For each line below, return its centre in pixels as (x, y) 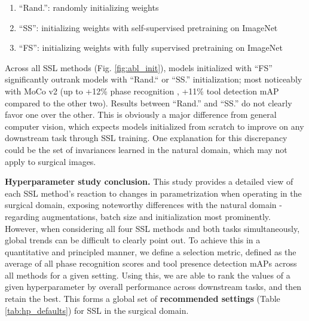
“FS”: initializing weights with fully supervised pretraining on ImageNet (151, 48)
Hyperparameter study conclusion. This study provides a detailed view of (149, 181)
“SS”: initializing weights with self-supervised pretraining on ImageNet (148, 27)
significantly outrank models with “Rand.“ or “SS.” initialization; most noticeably (154, 79)
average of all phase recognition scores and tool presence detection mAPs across (151, 263)
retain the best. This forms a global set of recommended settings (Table (143, 299)
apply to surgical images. (51, 161)
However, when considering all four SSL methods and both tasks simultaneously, (152, 228)
